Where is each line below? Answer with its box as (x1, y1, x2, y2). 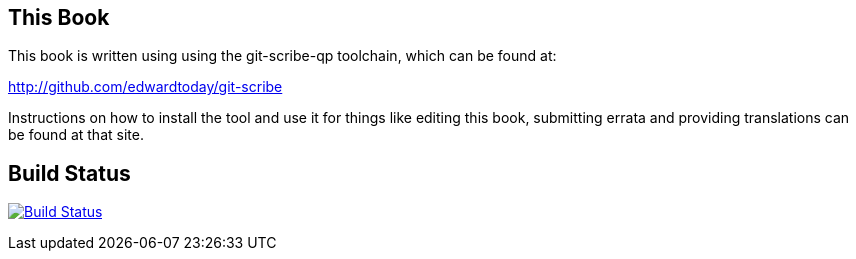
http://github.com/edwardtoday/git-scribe (8, 78, 283, 96)
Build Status (8, 160, 131, 186)
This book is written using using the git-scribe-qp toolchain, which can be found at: (8, 47, 557, 65)
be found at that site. (8, 126, 144, 144)
